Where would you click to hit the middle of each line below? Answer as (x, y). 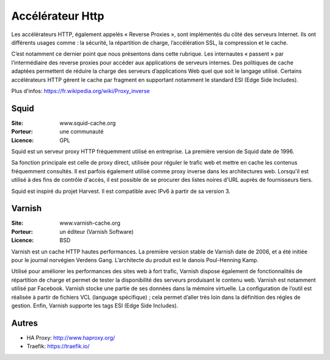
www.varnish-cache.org (90, 223)
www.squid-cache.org (88, 123)
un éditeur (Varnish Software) (97, 231)
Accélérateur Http (58, 16)
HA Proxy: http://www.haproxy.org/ (71, 337)
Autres (24, 323)
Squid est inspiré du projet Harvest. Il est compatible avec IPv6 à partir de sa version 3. (121, 191)
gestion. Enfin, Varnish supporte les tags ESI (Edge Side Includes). (95, 306)
